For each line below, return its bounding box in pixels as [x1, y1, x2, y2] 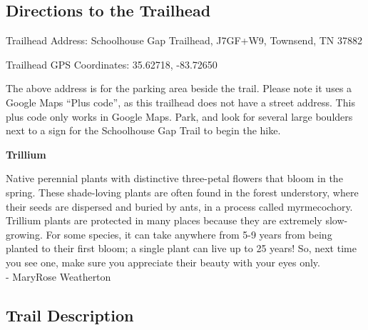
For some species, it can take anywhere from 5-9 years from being [46, 226, 332, 241]
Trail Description [6, 304, 134, 326]
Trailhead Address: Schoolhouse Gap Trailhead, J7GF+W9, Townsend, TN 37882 [6, 33, 362, 48]
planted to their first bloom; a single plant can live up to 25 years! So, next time [6, 241, 357, 256]
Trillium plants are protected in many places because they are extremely [6, 213, 322, 228]
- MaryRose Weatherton [6, 269, 111, 284]
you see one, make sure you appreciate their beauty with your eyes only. [6, 254, 320, 269]
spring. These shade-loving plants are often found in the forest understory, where [6, 184, 359, 199]
